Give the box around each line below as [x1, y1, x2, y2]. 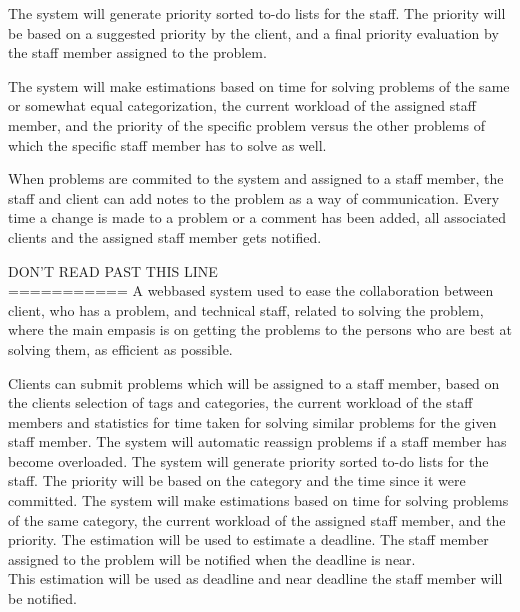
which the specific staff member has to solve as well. [8, 134, 327, 155]
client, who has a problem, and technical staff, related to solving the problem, [8, 299, 484, 320]
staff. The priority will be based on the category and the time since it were [8, 470, 466, 491]
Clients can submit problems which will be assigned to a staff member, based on [8, 372, 500, 393]
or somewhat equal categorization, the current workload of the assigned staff [8, 95, 476, 116]
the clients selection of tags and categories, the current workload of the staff [8, 392, 473, 413]
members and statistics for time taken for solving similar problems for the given [8, 411, 497, 432]
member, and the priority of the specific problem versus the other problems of [8, 114, 485, 135]
